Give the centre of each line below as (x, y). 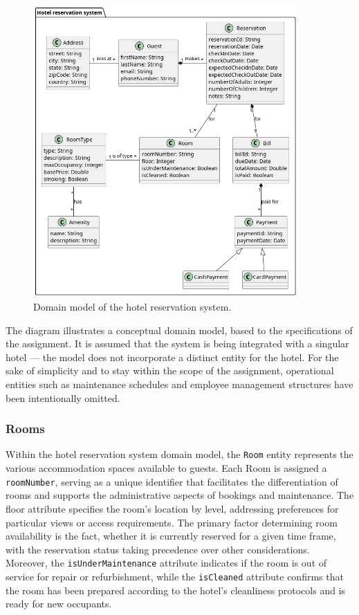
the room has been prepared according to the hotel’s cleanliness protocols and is (176, 590)
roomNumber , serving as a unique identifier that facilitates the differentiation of (172, 481)
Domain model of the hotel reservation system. (132, 307)
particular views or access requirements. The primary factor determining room (172, 522)
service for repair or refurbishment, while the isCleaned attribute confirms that (175, 576)
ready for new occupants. (59, 604)
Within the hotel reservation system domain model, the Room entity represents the (179, 454)
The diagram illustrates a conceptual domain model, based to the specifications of (179, 330)
